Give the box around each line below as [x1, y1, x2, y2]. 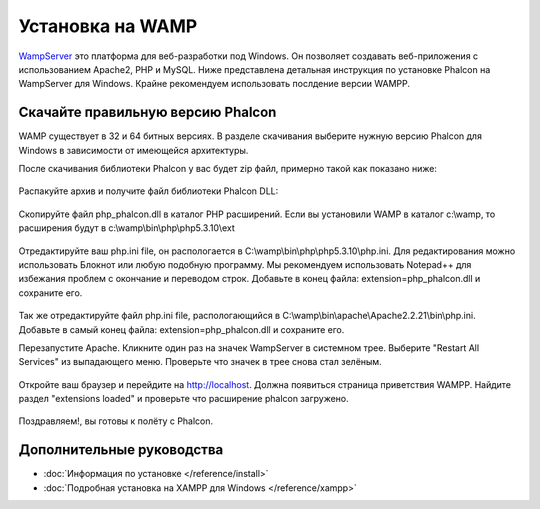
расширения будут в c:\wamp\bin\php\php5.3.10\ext [18, 222, 235, 234]
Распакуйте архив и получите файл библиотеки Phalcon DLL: [18, 185, 279, 197]
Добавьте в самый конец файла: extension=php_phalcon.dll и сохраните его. [18, 323, 345, 335]
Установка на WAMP [18, 15, 198, 37]
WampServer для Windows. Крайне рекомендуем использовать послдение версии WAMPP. [18, 78, 410, 90]
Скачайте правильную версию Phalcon [18, 104, 277, 121]
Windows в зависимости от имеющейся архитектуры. [18, 144, 249, 156]
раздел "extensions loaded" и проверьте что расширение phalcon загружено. [18, 393, 349, 405]
